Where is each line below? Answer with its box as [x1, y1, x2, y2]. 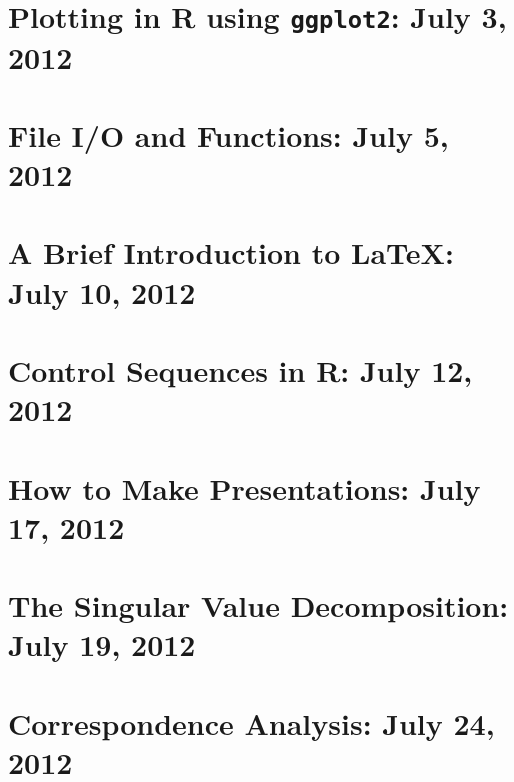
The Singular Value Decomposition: [8, 585, 509, 626]
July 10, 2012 [8, 271, 196, 312]
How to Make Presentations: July [8, 467, 481, 508]
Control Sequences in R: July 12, [8, 350, 473, 390]
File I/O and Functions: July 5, [8, 114, 449, 155]
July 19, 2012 [8, 624, 196, 665]
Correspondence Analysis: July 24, [8, 702, 495, 743]
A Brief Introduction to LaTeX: [8, 232, 454, 273]
